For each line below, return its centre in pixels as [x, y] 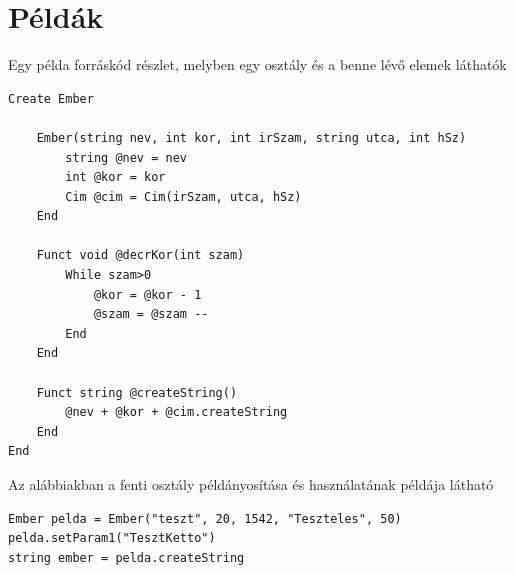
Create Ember [51, 98]
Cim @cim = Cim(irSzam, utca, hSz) [183, 196]
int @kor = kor [115, 177]
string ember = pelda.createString [126, 557]
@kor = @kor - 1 [147, 294]
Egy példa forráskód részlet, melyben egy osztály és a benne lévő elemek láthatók [257, 64]
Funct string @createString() [137, 392]
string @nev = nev [126, 157]
